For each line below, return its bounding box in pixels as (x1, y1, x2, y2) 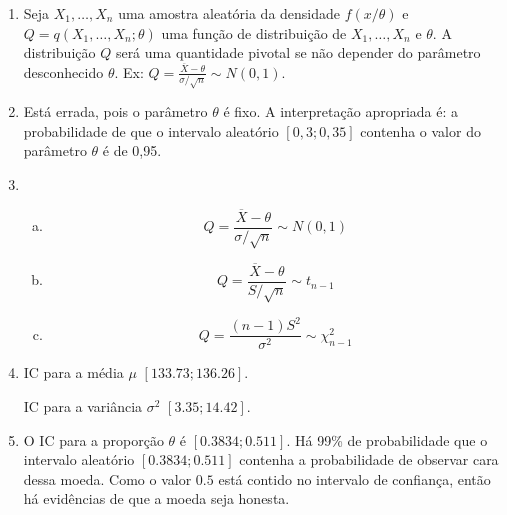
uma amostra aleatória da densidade (118, 3, 341, 23)
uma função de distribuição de (161, 22, 347, 43)
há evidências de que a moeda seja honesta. (23, 488, 290, 509)
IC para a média (23, 362, 124, 383)
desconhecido (23, 61, 104, 82)
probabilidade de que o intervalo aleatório (23, 120, 279, 141)
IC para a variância (23, 395, 143, 416)
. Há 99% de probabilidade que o (286, 429, 488, 450)
